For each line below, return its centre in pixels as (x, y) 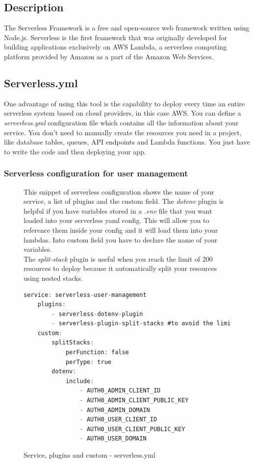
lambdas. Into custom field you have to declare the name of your (121, 239)
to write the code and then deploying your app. (75, 151)
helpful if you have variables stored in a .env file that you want (118, 210)
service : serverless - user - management (85, 295)
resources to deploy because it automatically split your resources (120, 268)
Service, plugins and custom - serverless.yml (89, 455)
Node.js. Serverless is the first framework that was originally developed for (115, 37)
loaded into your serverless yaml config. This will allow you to (116, 220)
